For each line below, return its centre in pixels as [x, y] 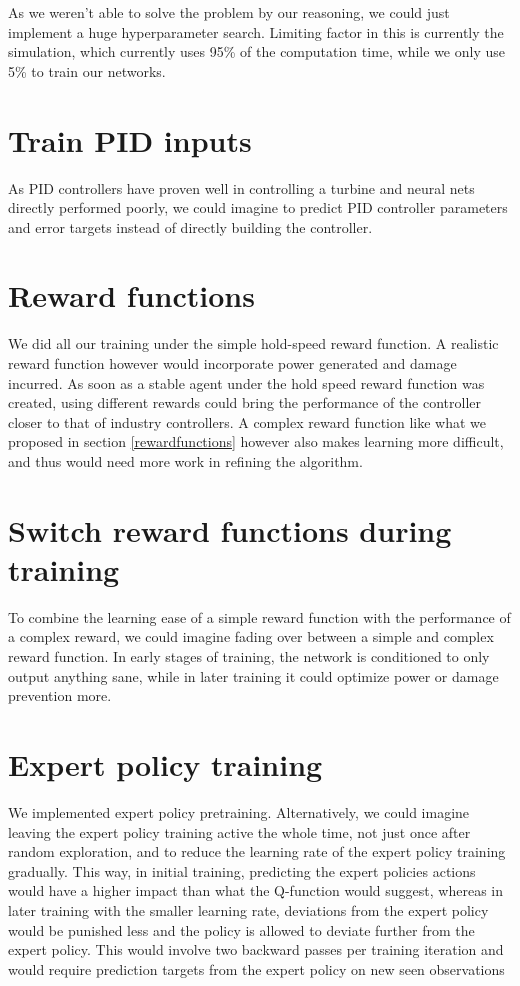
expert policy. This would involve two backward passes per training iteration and [256, 949]
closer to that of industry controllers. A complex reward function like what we [247, 421]
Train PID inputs [130, 139]
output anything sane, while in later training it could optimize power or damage [253, 675]
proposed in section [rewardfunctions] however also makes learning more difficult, [256, 441]
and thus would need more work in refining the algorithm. [185, 460]
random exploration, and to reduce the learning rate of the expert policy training [257, 851]
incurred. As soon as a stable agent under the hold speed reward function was [246, 382]
